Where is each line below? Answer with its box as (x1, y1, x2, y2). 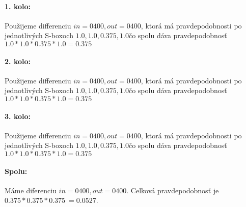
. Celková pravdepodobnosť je (126, 185, 219, 195)
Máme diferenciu (5, 185, 57, 195)
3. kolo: (5, 110, 31, 121)
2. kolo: (5, 55, 31, 66)
